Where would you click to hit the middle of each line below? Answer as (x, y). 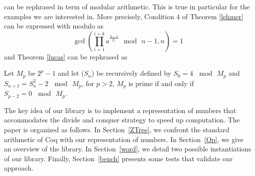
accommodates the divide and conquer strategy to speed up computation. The (122, 120)
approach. (19, 168)
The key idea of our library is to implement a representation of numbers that (120, 110)
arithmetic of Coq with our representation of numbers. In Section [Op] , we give (124, 139)
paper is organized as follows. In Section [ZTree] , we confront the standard (117, 129)
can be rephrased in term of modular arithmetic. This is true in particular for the (127, 6)
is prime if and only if (161, 83)
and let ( (71, 73)
